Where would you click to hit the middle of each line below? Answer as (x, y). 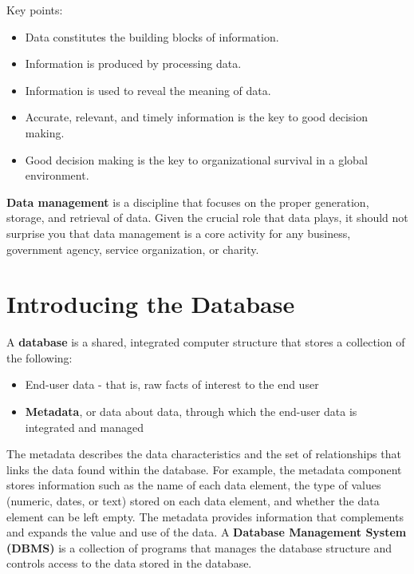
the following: (39, 357)
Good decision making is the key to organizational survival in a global (196, 159)
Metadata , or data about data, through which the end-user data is (191, 412)
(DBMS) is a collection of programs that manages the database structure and (199, 547)
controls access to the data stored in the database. (129, 563)
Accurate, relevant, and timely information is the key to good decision (197, 117)
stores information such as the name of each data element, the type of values (194, 485)
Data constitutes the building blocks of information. (152, 36)
